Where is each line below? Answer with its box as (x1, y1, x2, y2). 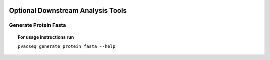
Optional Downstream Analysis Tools (9, 6, 127, 15)
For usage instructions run (18, 34, 74, 40)
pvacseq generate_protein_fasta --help (18, 43, 116, 49)
